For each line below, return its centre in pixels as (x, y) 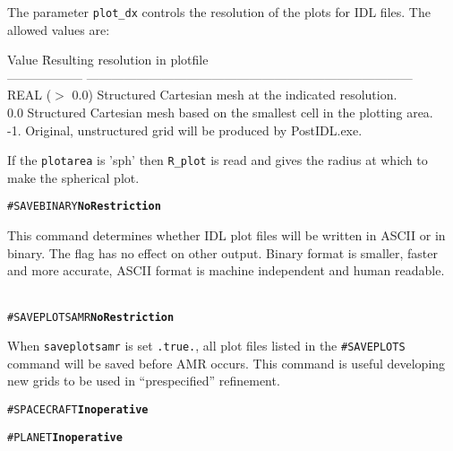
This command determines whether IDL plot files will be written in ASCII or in (226, 235)
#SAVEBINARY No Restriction (84, 207)
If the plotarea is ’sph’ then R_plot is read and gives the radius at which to (218, 160)
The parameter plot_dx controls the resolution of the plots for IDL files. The (219, 12)
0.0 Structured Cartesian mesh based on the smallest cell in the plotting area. (220, 113)
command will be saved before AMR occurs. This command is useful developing (226, 363)
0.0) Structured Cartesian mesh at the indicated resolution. (235, 95)
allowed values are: (59, 29)
